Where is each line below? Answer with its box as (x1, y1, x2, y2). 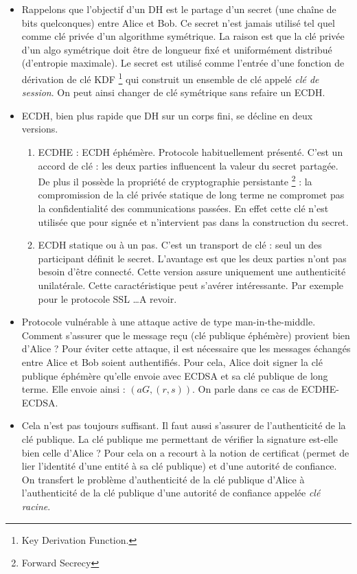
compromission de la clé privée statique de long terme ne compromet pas (38, 187, 345, 202)
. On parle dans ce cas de (192, 382, 299, 396)
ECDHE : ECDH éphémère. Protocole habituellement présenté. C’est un (38, 145, 343, 159)
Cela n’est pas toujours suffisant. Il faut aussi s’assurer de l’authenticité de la (21, 418, 346, 433)
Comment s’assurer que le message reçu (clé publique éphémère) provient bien (21, 328, 350, 342)
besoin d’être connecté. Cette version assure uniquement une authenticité (38, 264, 346, 279)
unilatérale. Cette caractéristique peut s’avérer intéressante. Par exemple (38, 278, 344, 292)
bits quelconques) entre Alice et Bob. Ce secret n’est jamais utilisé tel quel (21, 15, 335, 30)
